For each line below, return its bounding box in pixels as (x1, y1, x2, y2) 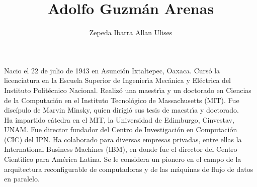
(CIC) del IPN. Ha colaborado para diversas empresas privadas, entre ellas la (4, 134, 242, 144)
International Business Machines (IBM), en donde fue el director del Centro (4, 144, 237, 154)
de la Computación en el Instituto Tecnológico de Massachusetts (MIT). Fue (4, 95, 239, 105)
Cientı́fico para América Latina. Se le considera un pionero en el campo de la (4, 154, 241, 164)
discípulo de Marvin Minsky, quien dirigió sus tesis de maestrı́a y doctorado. (4, 105, 239, 115)
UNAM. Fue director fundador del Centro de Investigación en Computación (4, 124, 237, 135)
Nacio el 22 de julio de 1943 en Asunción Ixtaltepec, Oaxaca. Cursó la (4, 65, 220, 75)
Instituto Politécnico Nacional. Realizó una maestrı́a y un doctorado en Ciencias (4, 84, 251, 95)
